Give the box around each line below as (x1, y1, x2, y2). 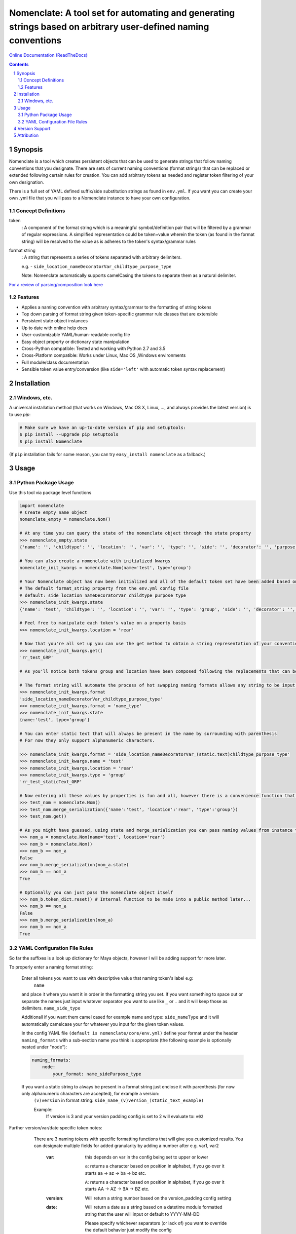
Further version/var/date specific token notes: (9, 1124, 103, 1130)
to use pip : (9, 411, 31, 417)
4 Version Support (13, 126, 51, 132)
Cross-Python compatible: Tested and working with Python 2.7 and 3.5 (21, 346, 166, 351)
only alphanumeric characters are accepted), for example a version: (21, 1091, 160, 1097)
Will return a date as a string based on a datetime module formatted (85, 1204, 222, 1210)
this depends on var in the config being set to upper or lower (85, 1154, 209, 1160)
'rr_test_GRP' (19, 655, 54, 660)
